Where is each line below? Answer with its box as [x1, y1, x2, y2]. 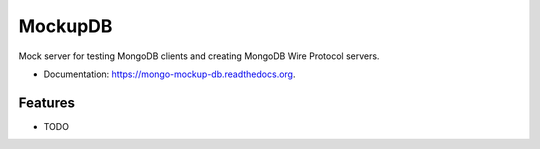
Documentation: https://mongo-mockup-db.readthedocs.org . [43, 68, 296, 80]
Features [18, 94, 75, 111]
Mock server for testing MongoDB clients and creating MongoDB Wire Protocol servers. [18, 50, 380, 62]
